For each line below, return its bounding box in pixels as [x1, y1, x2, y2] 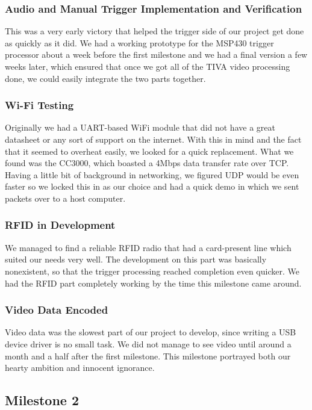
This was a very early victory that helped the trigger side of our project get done [5, 25, 304, 37]
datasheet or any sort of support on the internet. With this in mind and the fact [5, 133, 302, 145]
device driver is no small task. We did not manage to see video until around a [5, 337, 292, 350]
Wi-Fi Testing [5, 98, 74, 113]
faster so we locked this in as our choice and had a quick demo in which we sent [5, 180, 299, 193]
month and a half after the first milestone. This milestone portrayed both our [5, 349, 291, 362]
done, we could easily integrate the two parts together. [5, 72, 206, 84]
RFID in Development [5, 217, 116, 232]
